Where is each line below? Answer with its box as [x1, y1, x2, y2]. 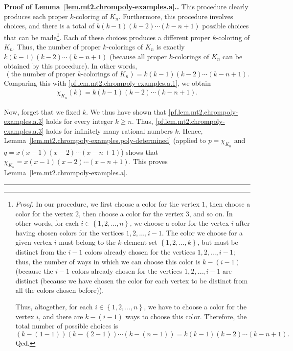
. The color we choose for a [162, 227, 243, 237]
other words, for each [15, 218, 79, 228]
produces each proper [4, 11, 68, 21]
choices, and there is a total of [4, 21, 94, 31]
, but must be [197, 237, 238, 247]
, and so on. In [189, 208, 233, 218]
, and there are [39, 311, 83, 321]
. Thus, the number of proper [13, 42, 101, 52]
